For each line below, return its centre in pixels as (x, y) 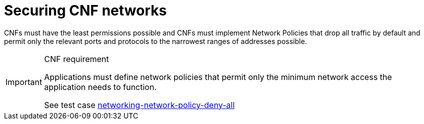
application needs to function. (100, 87)
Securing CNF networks (86, 10)
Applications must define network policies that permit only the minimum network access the (218, 77)
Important (24, 82)
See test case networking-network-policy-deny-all (139, 105)
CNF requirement (76, 59)
